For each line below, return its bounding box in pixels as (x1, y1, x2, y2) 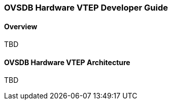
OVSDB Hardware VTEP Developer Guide (4, 3, 168, 13)
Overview (4, 22, 38, 31)
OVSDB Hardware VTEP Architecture (4, 58, 130, 67)
